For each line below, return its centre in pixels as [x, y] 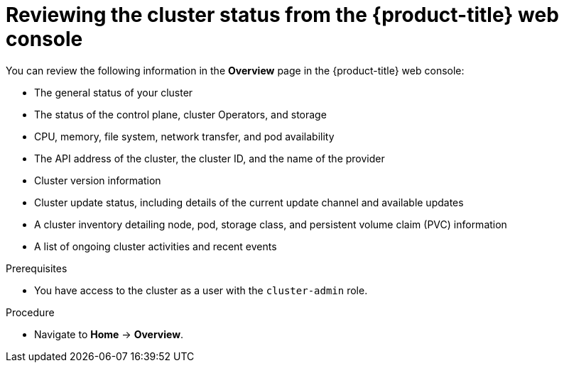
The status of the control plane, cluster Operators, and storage [180, 114]
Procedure [30, 312]
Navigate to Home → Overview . [109, 334]
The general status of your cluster [114, 92]
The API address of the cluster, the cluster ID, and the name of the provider [210, 158]
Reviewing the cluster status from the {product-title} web [282, 15]
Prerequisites [37, 268]
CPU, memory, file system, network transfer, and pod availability [184, 136]
